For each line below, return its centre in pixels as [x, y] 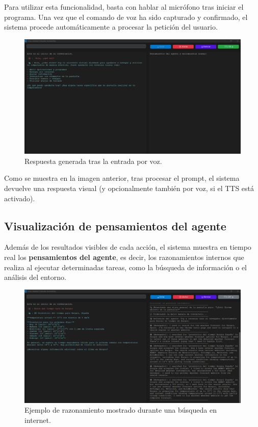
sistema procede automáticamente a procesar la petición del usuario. [111, 27]
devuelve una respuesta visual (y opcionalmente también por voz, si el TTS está [129, 188]
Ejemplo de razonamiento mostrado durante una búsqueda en [121, 410]
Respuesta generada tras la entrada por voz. [93, 161]
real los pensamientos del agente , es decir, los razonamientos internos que [124, 257]
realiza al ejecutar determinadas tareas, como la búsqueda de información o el [126, 267]
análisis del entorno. [35, 277]
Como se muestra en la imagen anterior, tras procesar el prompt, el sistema [122, 178]
